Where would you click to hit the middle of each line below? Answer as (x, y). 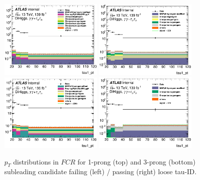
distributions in (36, 161)
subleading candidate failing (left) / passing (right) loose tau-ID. (100, 172)
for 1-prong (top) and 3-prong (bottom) (136, 161)
